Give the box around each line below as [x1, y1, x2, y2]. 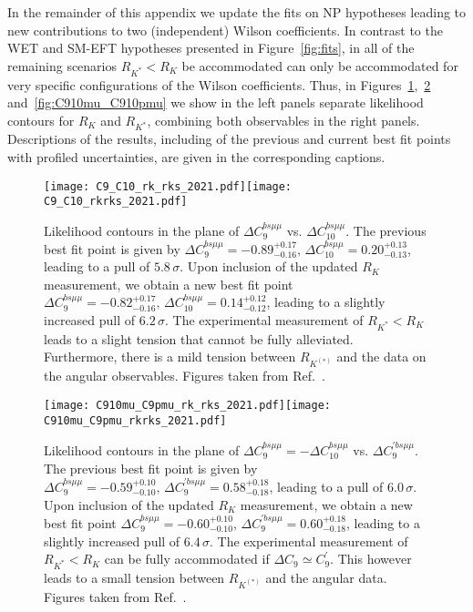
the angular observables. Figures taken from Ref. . [44, 366, 325, 385]
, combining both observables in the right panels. [147, 110, 420, 129]
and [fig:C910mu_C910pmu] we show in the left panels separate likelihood [7, 93, 424, 112]
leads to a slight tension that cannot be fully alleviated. [44, 329, 354, 348]
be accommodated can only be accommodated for [181, 56, 458, 75]
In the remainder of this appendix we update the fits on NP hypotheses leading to [7, 3, 467, 21]
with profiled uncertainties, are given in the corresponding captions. [7, 148, 386, 167]
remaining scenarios [7, 56, 118, 75]
